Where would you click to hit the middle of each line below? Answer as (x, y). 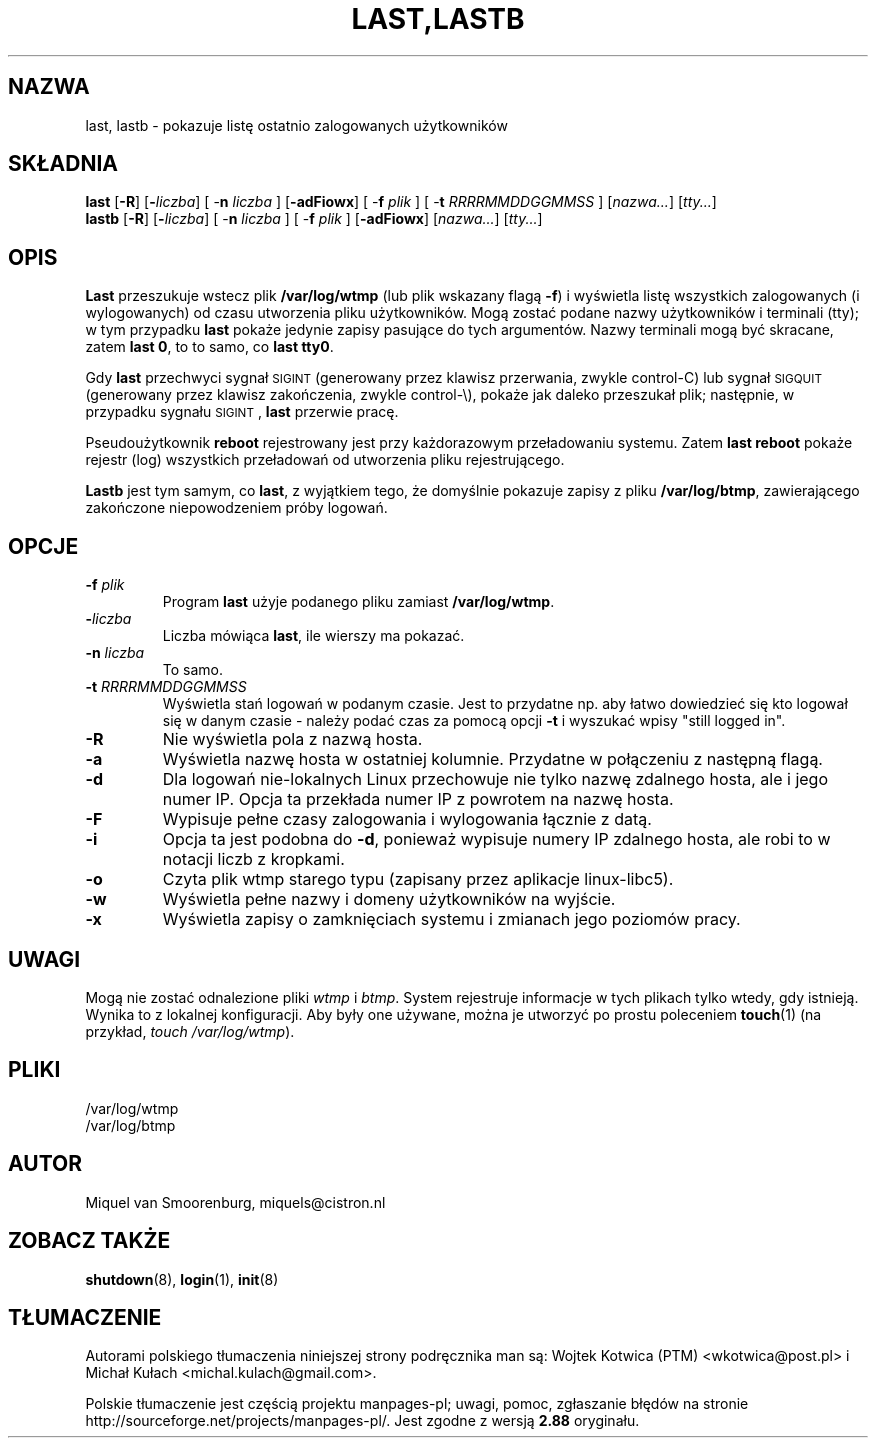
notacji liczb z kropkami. (253, 859)
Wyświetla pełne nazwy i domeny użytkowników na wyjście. (389, 899)
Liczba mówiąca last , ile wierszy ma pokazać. (313, 636)
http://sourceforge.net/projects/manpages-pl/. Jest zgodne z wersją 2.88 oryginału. (362, 1421)
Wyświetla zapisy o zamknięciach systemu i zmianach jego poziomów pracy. (451, 919)
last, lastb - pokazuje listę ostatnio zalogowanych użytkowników (296, 125)
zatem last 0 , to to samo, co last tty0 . (209, 347)
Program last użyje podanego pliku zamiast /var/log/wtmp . (358, 602)
